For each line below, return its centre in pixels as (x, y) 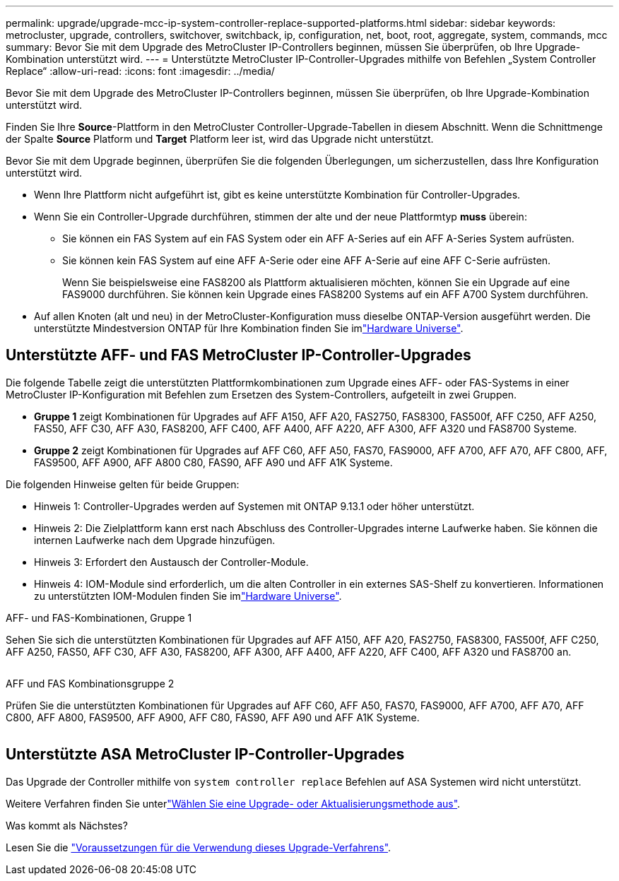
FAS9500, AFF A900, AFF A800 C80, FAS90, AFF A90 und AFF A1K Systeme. (213, 462)
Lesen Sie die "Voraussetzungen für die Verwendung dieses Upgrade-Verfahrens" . (199, 847)
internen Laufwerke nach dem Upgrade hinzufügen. (155, 540)
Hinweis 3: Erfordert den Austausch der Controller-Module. (171, 562)
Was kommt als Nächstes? (67, 825)
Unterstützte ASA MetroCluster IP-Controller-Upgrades (205, 755)
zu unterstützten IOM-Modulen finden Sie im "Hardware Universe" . (188, 596)
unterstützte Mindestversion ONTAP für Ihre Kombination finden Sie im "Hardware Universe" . (249, 328)
